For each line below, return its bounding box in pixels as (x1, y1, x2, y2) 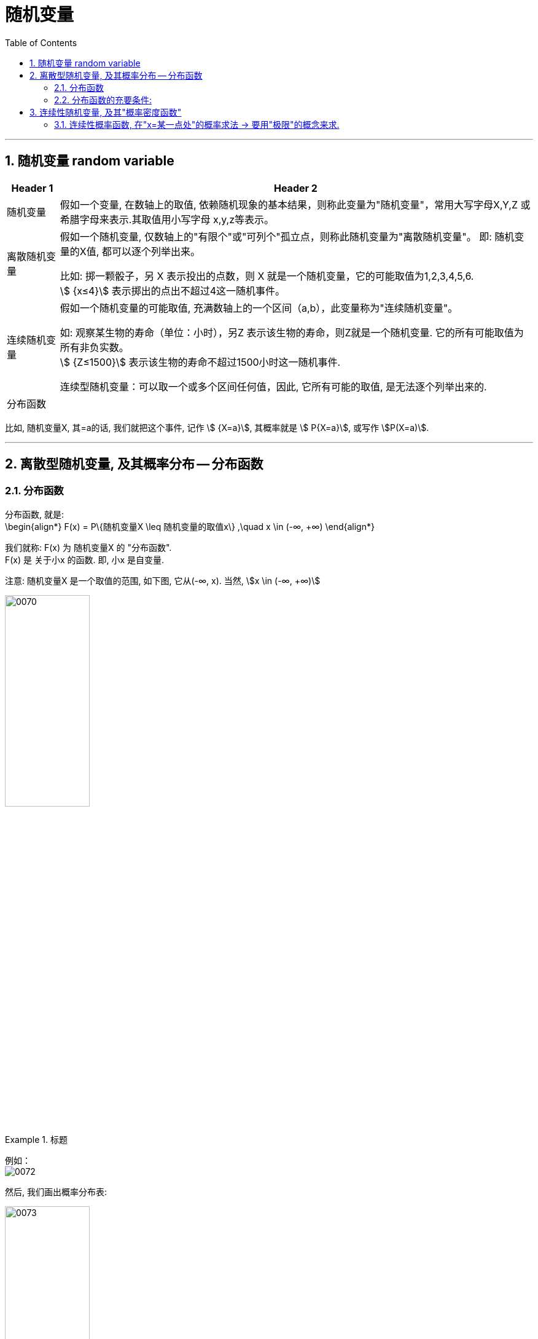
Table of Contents (5, 37, 77, 48)
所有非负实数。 (60, 341, 129, 354)
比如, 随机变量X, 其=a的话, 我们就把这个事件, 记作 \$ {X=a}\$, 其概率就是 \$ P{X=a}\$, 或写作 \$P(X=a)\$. (5, 422, 429, 433)
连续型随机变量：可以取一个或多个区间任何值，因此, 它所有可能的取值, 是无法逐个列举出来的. (60, 380, 487, 393)
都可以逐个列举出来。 (101, 245, 200, 258)
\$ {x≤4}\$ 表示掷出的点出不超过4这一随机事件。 (60, 284, 286, 297)
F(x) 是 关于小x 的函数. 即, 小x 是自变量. (5, 554, 165, 565)
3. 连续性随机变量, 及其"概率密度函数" (29, 106, 182, 117)
